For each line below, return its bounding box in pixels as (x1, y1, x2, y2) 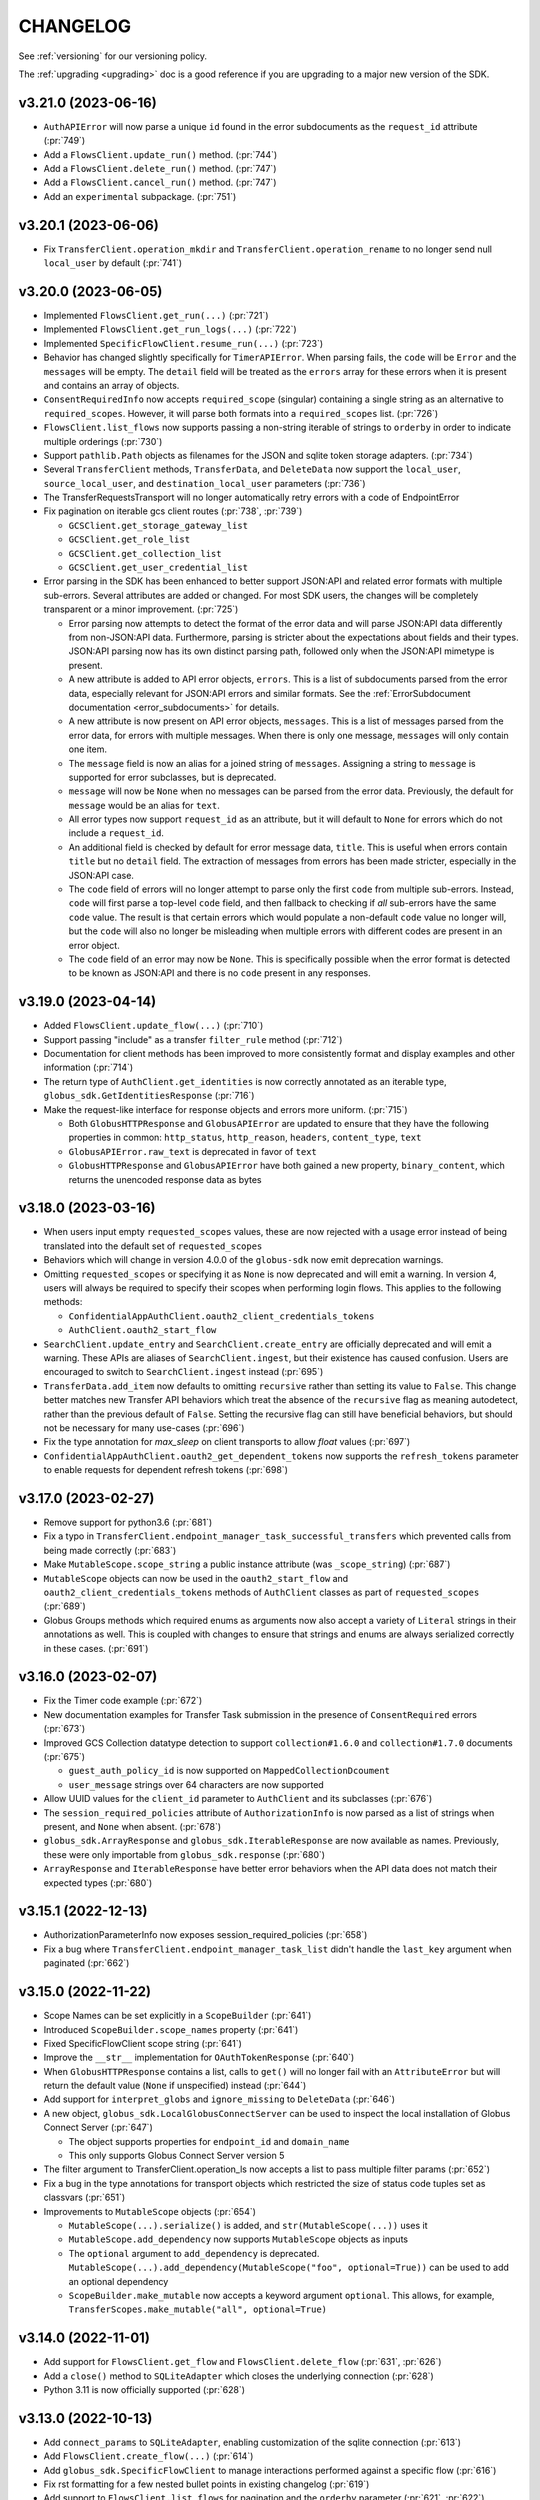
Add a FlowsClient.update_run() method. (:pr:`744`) (43, 148, 278, 160)
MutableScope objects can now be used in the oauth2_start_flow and (43, 1572, 349, 1584)
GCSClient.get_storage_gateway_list (68, 520, 249, 531)
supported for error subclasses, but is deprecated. (68, 771, 277, 783)
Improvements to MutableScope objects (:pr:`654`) (43, 2205, 257, 2217)
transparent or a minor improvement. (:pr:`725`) (43, 603, 239, 615)
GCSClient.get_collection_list (68, 548, 222, 559)
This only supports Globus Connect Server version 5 (68, 2150, 285, 2162)
